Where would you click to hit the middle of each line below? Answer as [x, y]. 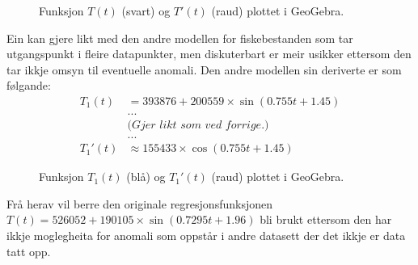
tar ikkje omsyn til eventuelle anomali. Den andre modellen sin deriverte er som [204, 69]
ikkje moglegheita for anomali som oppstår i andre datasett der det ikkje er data [206, 235]
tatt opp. [29, 251]
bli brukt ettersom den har [326, 219]
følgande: [29, 85]
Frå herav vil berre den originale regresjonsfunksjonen [139, 203]
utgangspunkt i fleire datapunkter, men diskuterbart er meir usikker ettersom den [209, 54]
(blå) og [146, 177]
